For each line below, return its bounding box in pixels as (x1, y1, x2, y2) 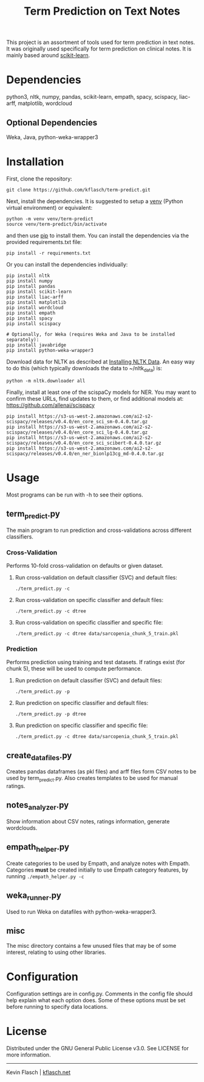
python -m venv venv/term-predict (6, 215, 94, 222)
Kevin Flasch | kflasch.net (6, 1069, 71, 1076)
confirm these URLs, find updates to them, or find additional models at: (6, 395, 184, 402)
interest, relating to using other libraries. (6, 948, 106, 956)
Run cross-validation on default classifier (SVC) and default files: (15, 573, 177, 581)
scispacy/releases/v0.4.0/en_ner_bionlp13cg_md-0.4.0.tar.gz (6, 450, 165, 457)
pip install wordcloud (6, 304, 64, 310)
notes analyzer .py (6, 800, 69, 812)
